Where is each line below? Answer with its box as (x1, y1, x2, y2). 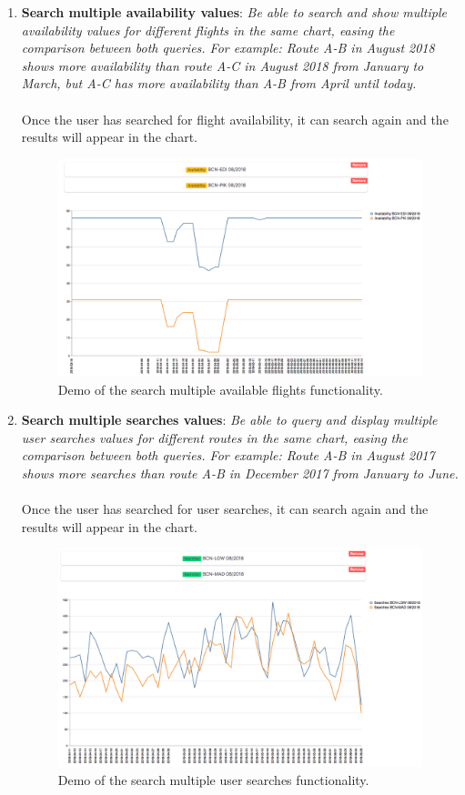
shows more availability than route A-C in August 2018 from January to (21, 55, 424, 75)
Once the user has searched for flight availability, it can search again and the (21, 109, 449, 128)
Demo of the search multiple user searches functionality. (57, 770, 369, 789)
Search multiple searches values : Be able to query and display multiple (21, 410, 438, 429)
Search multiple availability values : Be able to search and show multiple (21, 3, 447, 21)
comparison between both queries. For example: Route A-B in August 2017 (21, 446, 435, 465)
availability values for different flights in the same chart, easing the (21, 20, 395, 39)
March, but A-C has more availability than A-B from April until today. (21, 74, 417, 93)
